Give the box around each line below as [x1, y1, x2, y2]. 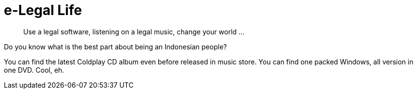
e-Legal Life [4, 2, 82, 18]
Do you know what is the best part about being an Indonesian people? [4, 42, 227, 51]
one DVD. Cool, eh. [4, 65, 64, 74]
